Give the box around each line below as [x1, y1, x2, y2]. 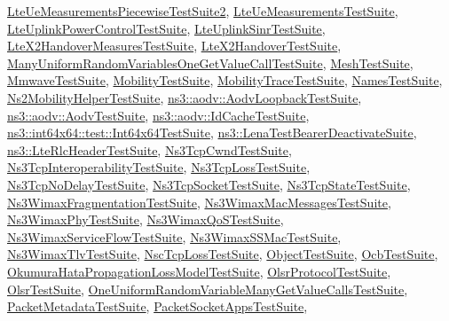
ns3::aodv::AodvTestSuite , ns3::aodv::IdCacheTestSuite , [7, 106, 310, 124]
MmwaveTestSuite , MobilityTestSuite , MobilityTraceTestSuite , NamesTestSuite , [7, 71, 443, 90]
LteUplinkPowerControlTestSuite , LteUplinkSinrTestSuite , [7, 19, 326, 37]
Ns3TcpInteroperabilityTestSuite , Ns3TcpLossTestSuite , [7, 158, 311, 176]
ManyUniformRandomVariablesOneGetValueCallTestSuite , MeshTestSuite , [7, 53, 414, 72]
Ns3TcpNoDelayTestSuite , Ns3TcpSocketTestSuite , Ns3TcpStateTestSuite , [7, 175, 411, 193]
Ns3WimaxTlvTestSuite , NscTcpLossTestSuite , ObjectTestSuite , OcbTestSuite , [7, 245, 438, 263]
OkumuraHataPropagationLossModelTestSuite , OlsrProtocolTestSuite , [7, 262, 391, 280]
